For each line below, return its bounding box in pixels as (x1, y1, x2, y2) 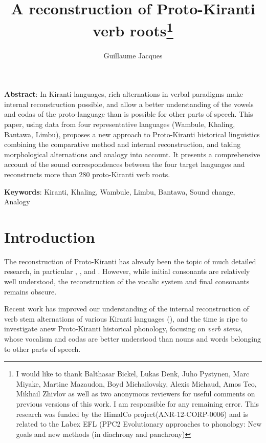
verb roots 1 (93, 18, 173, 41)
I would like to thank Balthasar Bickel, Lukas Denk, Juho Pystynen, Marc (16, 368, 250, 379)
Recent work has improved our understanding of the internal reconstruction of (4, 303, 249, 314)
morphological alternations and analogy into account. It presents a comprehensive (4, 149, 260, 159)
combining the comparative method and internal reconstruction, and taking (4, 139, 241, 150)
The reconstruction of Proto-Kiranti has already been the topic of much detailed (4, 256, 256, 266)
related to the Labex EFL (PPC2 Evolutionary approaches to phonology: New (16, 418, 262, 429)
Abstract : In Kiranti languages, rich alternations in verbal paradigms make (4, 89, 243, 99)
